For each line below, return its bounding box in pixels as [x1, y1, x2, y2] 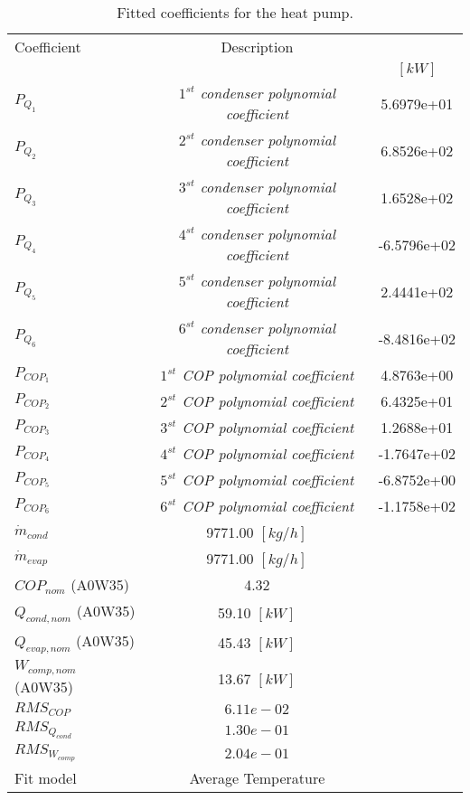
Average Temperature [189, 767, 325, 789]
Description [221, 36, 294, 57]
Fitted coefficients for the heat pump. [117, 2, 353, 23]
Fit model [14, 767, 77, 789]
